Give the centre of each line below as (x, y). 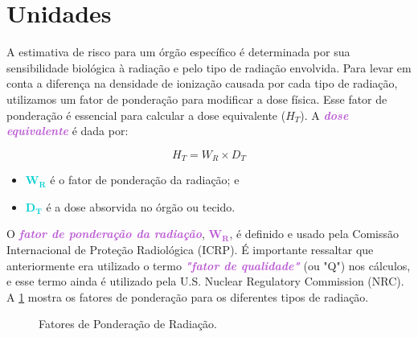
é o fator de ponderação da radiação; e (145, 180)
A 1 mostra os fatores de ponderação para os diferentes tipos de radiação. (188, 296)
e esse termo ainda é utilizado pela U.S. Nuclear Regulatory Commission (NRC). (205, 281)
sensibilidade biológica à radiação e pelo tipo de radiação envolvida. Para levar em (209, 67)
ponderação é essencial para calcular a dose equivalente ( (146, 115)
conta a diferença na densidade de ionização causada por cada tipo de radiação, (202, 83)
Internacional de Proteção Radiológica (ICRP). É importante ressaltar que (190, 249)
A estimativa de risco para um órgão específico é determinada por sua (178, 52)
